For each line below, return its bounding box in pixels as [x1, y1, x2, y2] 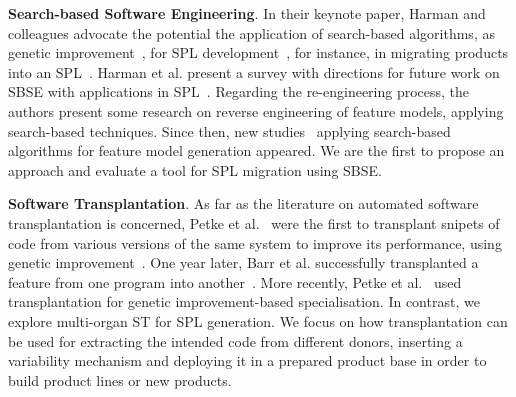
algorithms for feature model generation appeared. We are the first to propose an [8, 140, 505, 161]
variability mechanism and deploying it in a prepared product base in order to [8, 350, 487, 371]
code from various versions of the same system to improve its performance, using [8, 232, 502, 253]
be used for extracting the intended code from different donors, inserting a [8, 330, 463, 351]
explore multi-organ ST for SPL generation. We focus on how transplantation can [8, 310, 508, 331]
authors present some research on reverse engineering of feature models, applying [8, 100, 504, 121]
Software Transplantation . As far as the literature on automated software [8, 193, 479, 214]
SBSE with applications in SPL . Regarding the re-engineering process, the [8, 81, 470, 102]
